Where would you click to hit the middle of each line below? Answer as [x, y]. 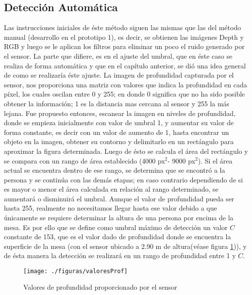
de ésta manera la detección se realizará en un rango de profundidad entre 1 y [120, 255]
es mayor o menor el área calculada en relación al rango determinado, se [111, 189]
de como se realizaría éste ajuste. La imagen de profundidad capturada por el [119, 75]
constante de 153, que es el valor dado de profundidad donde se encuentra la [118, 237]
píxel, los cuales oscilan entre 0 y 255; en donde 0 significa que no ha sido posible [125, 94]
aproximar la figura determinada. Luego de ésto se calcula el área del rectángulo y [126, 151]
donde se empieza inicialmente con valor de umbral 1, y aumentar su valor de [119, 123]
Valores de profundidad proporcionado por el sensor [100, 287]
